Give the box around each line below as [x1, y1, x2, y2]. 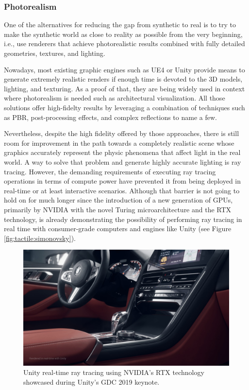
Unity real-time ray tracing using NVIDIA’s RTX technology [23, 367, 204, 377]
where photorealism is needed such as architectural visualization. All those [4, 93, 225, 103]
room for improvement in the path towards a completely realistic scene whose [4, 137, 234, 148]
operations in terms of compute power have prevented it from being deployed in [4, 176, 241, 186]
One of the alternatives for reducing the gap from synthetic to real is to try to [4, 19, 236, 30]
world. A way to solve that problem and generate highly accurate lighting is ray [4, 156, 241, 167]
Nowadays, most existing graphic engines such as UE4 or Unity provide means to [4, 64, 245, 74]
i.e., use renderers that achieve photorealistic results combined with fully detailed [4, 38, 245, 49]
